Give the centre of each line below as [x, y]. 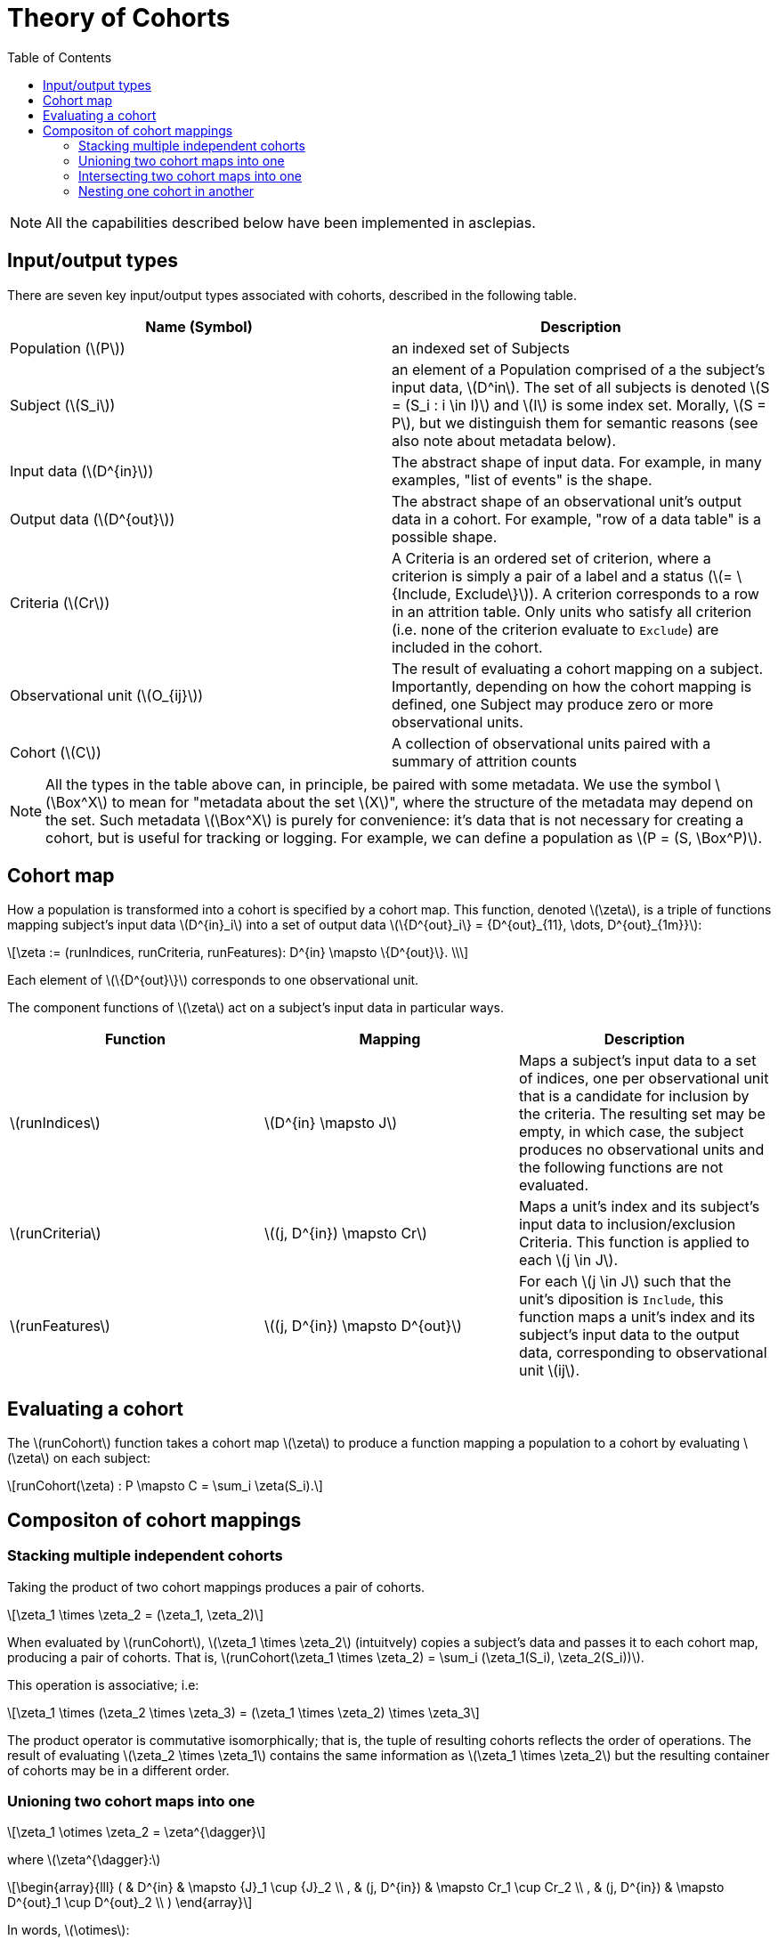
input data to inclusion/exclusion [627, 1225]
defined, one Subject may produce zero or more [553, 704]
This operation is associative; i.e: [103, 1684]
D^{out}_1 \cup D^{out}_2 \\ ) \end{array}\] [130, 1903]
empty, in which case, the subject [631, 1132]
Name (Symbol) [199, 326]
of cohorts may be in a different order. [118, 1770]
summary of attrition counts [485, 761]
